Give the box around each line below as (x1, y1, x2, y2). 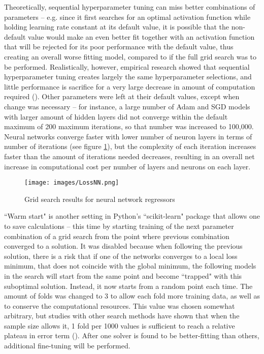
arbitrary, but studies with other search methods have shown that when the (4, 310, 240, 321)
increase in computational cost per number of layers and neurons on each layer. (4, 161, 251, 171)
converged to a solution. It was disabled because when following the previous (4, 241, 243, 251)
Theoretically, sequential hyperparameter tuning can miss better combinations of (4, 2, 255, 12)
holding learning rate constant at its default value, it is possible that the (4, 21, 229, 32)
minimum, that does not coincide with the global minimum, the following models (4, 260, 256, 271)
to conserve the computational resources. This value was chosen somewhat (4, 300, 235, 311)
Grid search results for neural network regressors (24, 193, 175, 204)
